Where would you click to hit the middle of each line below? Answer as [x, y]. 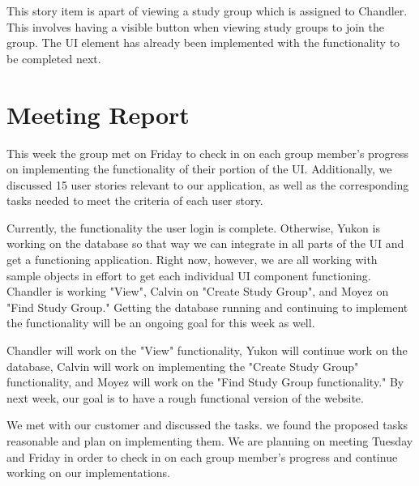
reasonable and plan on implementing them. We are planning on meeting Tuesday [210, 441]
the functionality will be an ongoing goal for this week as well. [161, 323]
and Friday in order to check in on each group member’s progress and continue [202, 456]
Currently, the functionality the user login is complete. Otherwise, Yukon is [193, 227]
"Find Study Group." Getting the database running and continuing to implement [207, 307]
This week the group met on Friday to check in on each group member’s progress [208, 153]
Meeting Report [98, 114]
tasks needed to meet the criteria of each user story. [135, 200]
